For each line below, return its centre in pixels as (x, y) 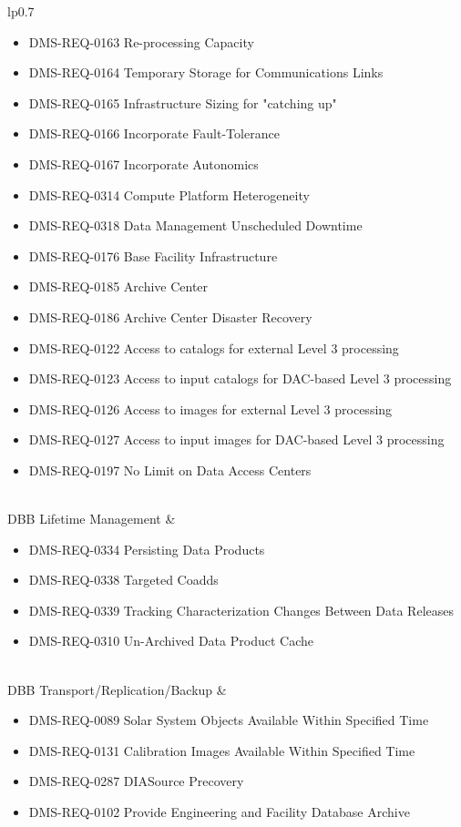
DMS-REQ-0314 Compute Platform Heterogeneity (169, 194)
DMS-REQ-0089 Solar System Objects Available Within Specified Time (229, 720)
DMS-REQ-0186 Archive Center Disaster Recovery (170, 317)
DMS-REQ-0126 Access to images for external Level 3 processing (210, 408)
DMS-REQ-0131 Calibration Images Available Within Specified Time (222, 750)
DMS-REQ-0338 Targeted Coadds (123, 580)
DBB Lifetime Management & (92, 519)
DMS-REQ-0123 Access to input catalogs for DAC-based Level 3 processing (240, 378)
